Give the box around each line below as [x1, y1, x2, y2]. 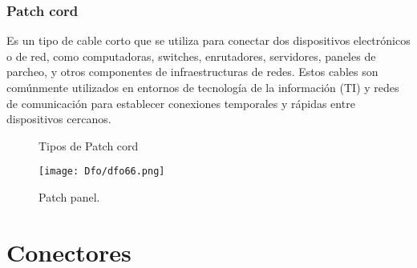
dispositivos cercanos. [6, 110, 111, 127]
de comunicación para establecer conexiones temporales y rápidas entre [6, 94, 355, 111]
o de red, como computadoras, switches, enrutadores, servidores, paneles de [6, 47, 376, 64]
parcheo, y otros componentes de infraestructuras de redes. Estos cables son [6, 63, 379, 80]
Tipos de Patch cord [38, 137, 139, 154]
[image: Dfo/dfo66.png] [38, 166, 165, 178]
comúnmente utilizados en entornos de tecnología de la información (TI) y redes [6, 79, 399, 95]
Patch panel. [38, 189, 100, 206]
